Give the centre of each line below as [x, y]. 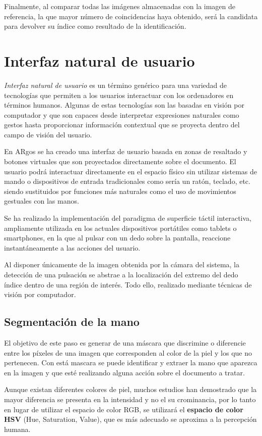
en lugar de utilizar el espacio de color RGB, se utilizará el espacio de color [124, 409]
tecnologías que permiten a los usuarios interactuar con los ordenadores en [119, 95]
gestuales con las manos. [42, 201]
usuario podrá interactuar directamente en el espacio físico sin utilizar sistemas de [131, 171]
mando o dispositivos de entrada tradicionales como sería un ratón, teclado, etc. [127, 181]
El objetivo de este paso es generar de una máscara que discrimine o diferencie [125, 342]
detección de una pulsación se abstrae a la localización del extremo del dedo [121, 274]
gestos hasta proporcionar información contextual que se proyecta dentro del [122, 125]
